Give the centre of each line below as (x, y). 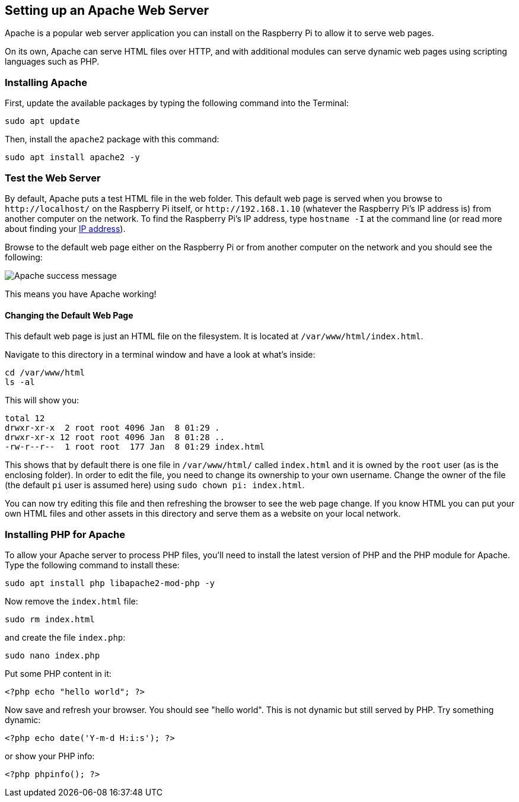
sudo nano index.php (52, 655)
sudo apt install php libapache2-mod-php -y (110, 583)
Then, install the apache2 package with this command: (112, 139)
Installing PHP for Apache (65, 534)
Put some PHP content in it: (58, 673)
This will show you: (42, 400)
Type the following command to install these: (92, 565)
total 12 (25, 418)
